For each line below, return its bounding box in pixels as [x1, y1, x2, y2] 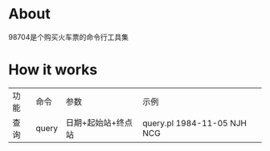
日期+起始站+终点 [65, 117, 133, 128]
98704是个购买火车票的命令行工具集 [8, 32, 129, 42]
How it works [8, 61, 98, 79]
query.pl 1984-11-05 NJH [142, 117, 247, 129]
